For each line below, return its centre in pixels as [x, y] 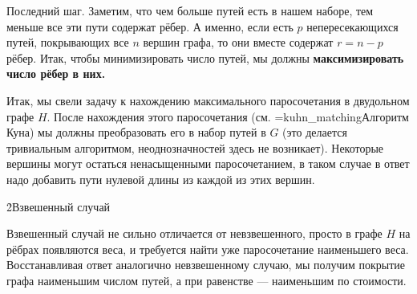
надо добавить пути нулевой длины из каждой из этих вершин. [161, 179]
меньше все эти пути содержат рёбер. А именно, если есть [150, 26]
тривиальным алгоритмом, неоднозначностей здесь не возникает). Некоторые [195, 147]
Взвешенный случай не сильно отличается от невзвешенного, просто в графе [194, 233]
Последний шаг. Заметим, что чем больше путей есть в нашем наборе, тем [190, 10]
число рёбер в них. [56, 73]
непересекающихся [352, 26]
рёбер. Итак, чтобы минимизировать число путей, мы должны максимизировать [205, 57]
